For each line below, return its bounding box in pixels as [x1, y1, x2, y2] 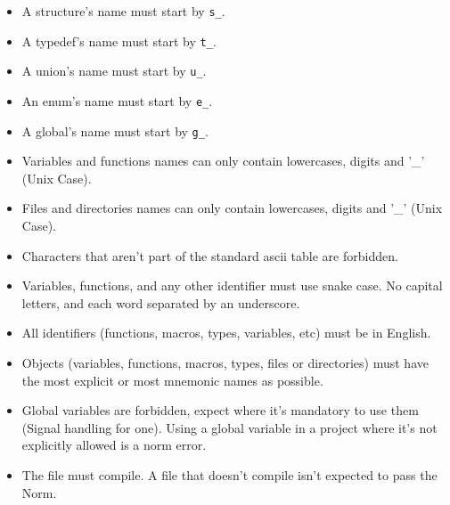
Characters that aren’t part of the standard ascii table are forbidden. [21, 246, 398, 265]
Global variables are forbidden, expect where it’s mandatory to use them [21, 401, 419, 419]
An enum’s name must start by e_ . [21, 91, 213, 110]
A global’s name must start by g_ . [21, 121, 209, 140]
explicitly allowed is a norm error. [21, 436, 207, 454]
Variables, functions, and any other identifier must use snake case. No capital [21, 276, 443, 295]
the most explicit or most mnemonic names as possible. [21, 371, 323, 389]
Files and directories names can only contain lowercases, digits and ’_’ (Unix [21, 199, 443, 217]
